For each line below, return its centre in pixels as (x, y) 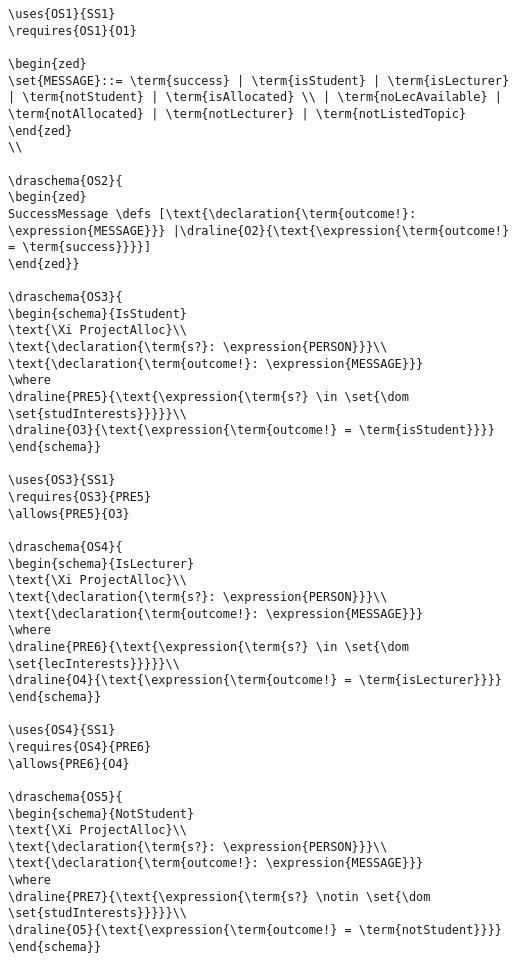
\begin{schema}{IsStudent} (97, 313)
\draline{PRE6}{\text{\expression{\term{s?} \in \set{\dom (208, 646)
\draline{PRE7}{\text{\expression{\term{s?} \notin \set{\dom (219, 896)
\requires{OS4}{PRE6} (80, 746)
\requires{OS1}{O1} (72, 30)
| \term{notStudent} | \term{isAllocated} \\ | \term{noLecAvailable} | (255, 97)
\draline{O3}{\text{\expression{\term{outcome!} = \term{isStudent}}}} (251, 430)
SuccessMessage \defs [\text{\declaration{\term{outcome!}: (212, 213)
